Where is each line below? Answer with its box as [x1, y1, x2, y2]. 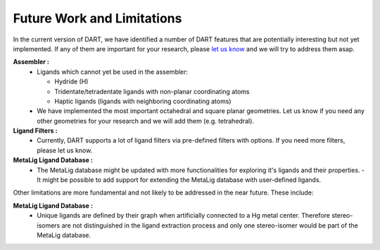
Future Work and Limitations [13, 11, 182, 26]
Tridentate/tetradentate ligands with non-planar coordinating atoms [54, 87, 250, 96]
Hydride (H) [54, 77, 89, 86]
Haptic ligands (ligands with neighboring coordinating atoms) [54, 97, 232, 105]
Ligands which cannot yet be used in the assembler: [37, 67, 189, 76]
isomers [37, 221, 61, 230]
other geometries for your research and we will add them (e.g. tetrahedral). [37, 117, 255, 125]
